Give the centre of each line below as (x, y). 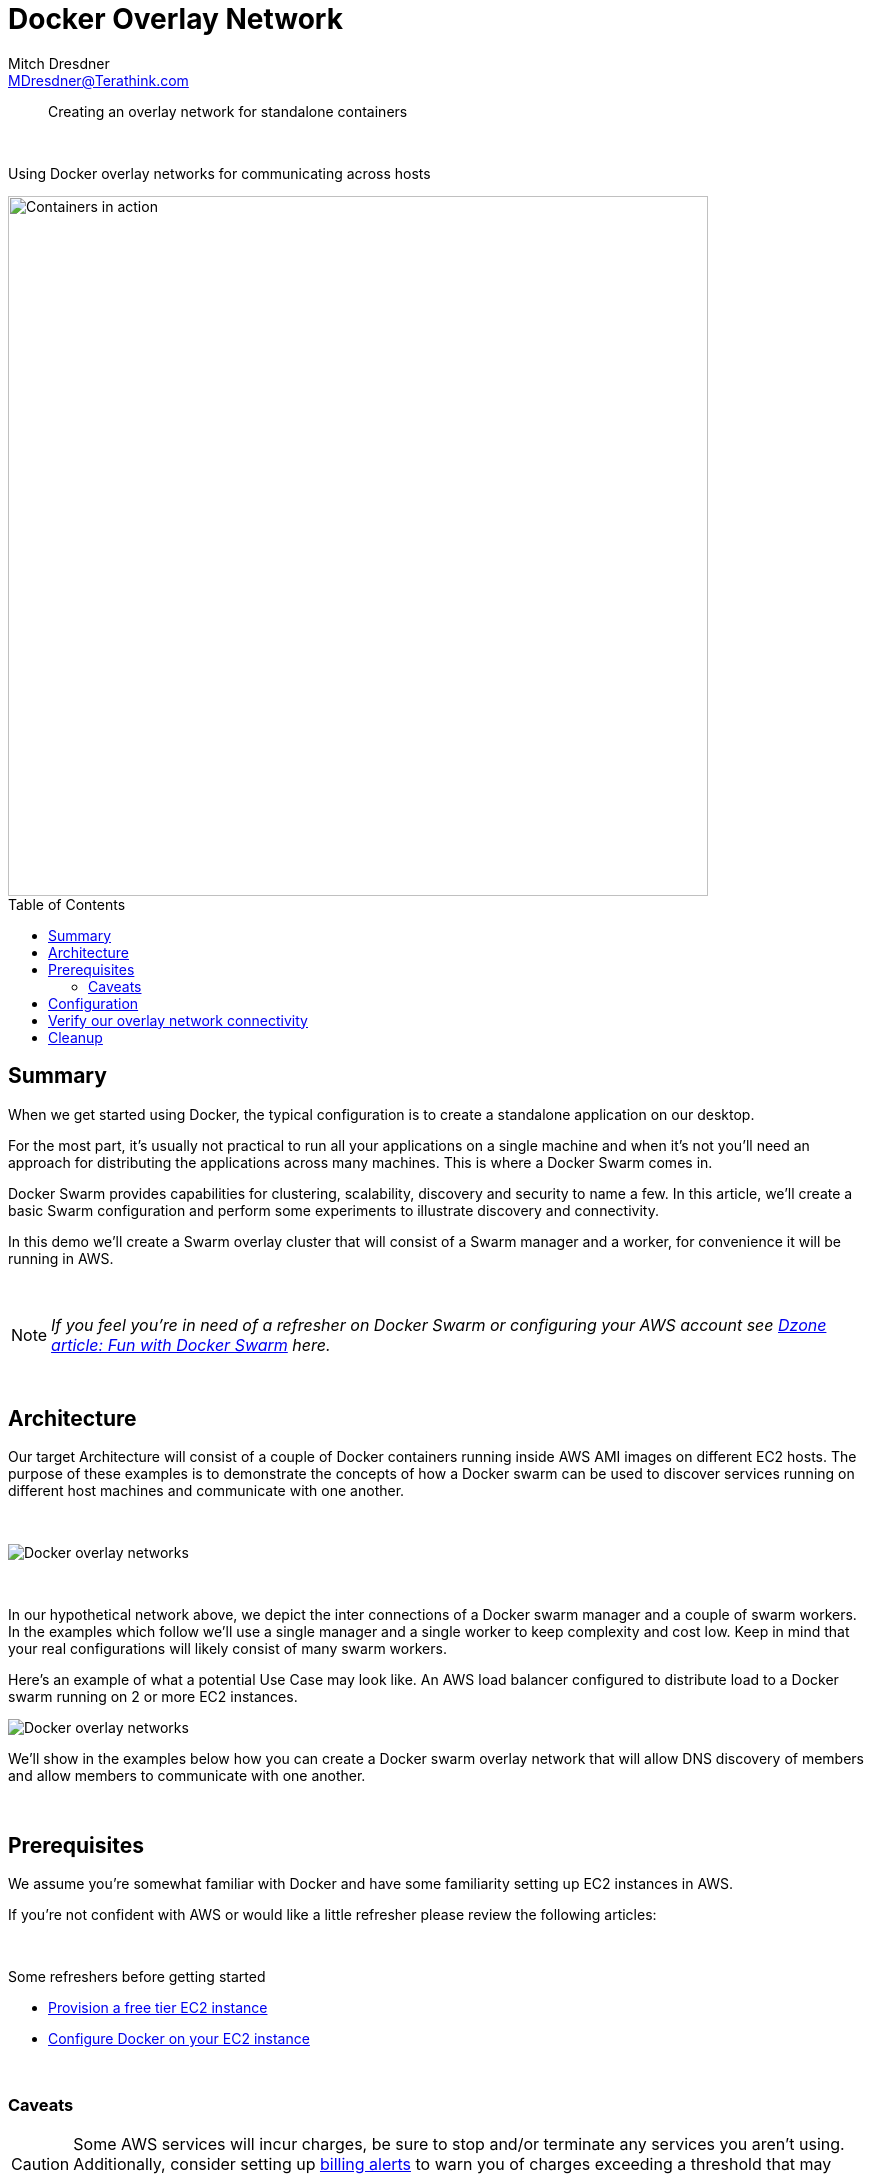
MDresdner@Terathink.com (98, 80)
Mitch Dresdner (59, 63)
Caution (40, 2164)
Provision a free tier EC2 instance (158, 2008)
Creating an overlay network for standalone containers (228, 111)
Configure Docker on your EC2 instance (179, 2039)
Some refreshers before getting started (137, 1977)
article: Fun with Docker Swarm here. (191, 1344)
